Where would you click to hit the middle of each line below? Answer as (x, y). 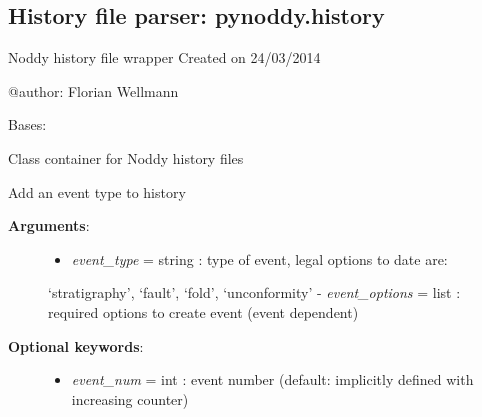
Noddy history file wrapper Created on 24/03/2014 (164, 57)
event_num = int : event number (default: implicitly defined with (272, 379)
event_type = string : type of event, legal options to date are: (259, 258)
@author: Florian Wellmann (93, 90)
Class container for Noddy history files (126, 157)
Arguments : (49, 225)
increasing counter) (130, 398)
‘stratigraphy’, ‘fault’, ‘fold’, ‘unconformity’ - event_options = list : (254, 292)
